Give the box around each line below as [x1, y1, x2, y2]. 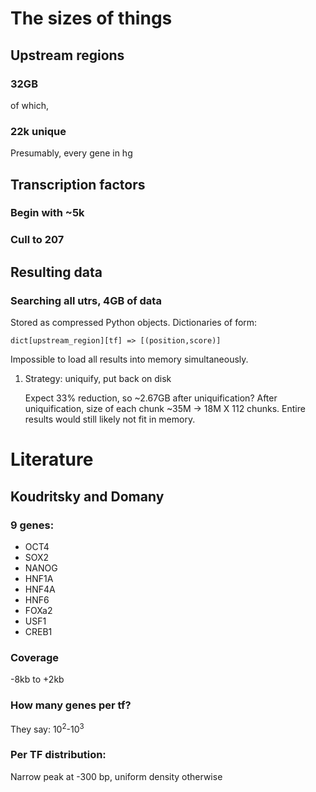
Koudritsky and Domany [10, 488, 165, 505]
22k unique [10, 124, 67, 138]
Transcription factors [10, 176, 146, 193]
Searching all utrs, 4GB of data [10, 293, 162, 307]
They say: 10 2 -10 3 [10, 721, 85, 735]
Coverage [10, 650, 60, 664]
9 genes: [10, 518, 55, 532]
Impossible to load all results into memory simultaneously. [10, 353, 249, 366]
